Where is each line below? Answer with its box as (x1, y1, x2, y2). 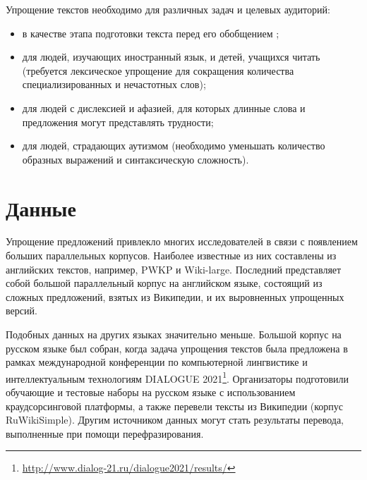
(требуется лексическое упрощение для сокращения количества (22, 63, 294, 78)
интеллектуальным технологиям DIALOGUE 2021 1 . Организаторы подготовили (6, 369, 349, 386)
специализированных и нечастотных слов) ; (22, 77, 206, 92)
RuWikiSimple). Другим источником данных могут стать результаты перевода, (6, 412, 344, 427)
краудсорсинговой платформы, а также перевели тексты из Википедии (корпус (6, 398, 344, 413)
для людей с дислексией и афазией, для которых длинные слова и (22, 100, 306, 115)
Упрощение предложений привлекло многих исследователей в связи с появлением (6, 234, 358, 249)
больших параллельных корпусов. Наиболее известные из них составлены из (6, 248, 337, 263)
